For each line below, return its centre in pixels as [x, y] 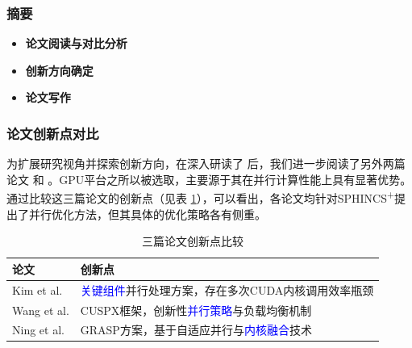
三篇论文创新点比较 [193, 241]
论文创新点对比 [53, 133]
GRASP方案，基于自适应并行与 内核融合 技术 [196, 330]
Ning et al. [38, 330]
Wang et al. [41, 310]
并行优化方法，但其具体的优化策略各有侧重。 [147, 214]
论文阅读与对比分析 [76, 43]
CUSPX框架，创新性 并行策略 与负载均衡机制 [196, 310]
